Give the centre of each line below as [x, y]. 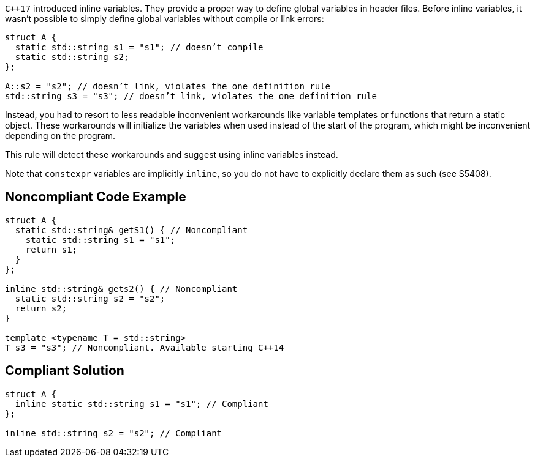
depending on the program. [60, 136]
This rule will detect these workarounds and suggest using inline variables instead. [172, 155]
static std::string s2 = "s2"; [90, 298]
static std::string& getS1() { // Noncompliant [131, 230]
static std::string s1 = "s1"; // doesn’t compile [139, 47]
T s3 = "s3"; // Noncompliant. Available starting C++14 [145, 347]
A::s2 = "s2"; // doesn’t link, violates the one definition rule [168, 86]
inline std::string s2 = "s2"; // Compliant [114, 433]
